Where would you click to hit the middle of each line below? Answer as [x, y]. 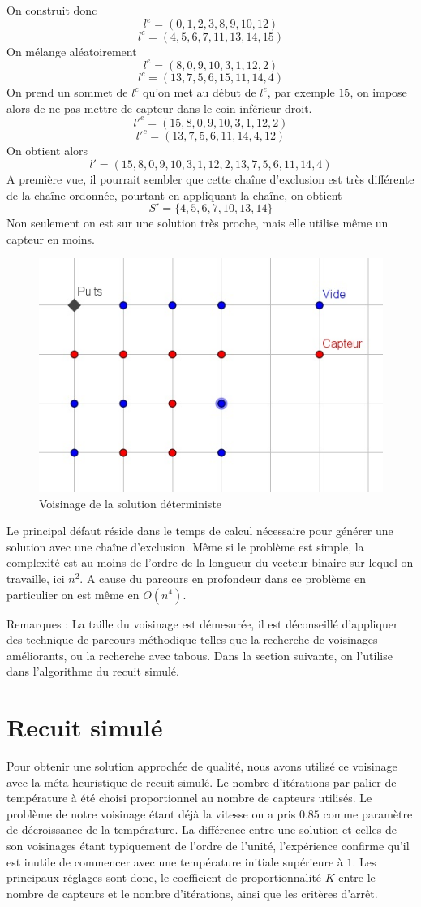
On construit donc [52, 10]
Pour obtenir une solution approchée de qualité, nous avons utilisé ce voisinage [202, 766]
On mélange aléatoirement [72, 51]
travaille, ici [36, 578]
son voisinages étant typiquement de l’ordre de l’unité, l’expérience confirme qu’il [208, 846]
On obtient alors [47, 151]
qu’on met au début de [200, 92]
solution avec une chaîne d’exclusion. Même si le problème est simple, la [185, 546]
